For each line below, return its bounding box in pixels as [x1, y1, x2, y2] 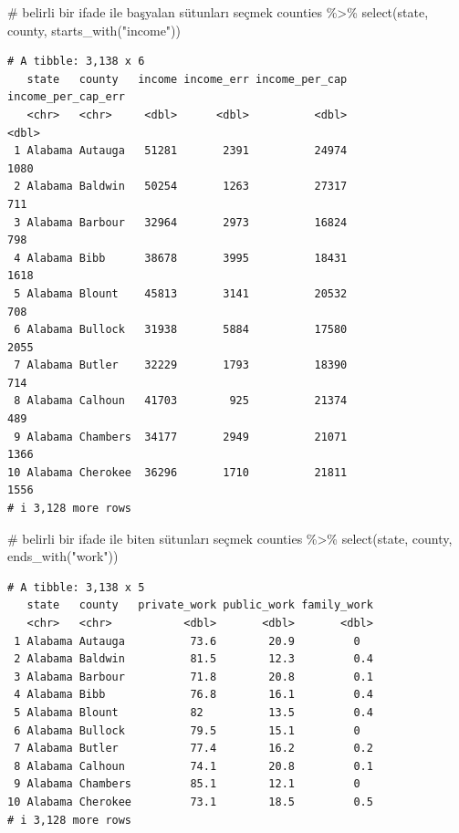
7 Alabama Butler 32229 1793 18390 [14, 359, 348, 372]
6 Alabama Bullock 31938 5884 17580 [14, 323, 348, 337]
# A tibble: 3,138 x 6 [7, 55, 145, 68]
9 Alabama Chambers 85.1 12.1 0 [14, 777, 360, 791]
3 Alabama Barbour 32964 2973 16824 [14, 215, 348, 229]
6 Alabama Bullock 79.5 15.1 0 [14, 724, 360, 737]
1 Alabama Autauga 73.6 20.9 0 [14, 634, 360, 648]
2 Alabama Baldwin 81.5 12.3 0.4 [14, 652, 373, 666]
